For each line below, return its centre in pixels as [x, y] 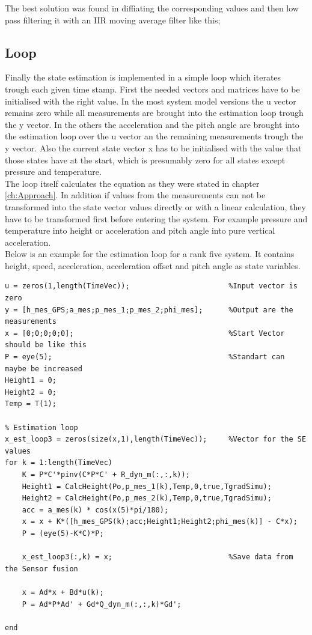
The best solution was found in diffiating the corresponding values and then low [152, 8]
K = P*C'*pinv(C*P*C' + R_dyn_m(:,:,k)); [106, 474]
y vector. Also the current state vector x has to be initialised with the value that [153, 147]
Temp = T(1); [31, 404]
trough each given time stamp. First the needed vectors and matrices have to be [152, 89]
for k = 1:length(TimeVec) [59, 463]
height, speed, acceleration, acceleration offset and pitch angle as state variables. [153, 265]
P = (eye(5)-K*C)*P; [63, 533]
